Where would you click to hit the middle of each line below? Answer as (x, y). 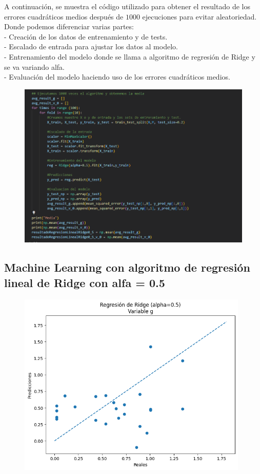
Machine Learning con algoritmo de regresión (127, 267)
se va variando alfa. (34, 67)
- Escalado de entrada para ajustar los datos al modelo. (91, 46)
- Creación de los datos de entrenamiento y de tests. (86, 36)
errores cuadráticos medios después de (64, 16)
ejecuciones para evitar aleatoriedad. (199, 16)
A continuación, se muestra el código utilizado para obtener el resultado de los (127, 6)
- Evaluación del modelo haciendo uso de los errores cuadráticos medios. (117, 77)
